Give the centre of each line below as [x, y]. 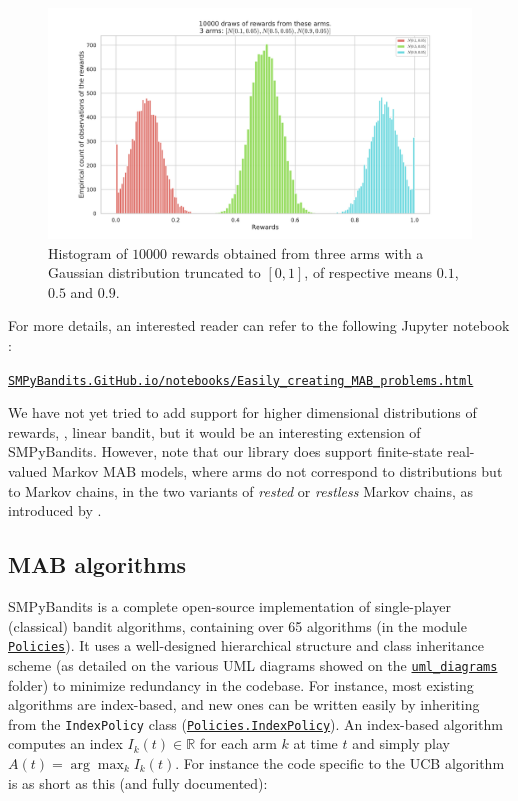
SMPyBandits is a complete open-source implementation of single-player [229, 606]
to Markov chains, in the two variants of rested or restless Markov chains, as [240, 490]
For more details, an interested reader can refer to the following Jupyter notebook [259, 325]
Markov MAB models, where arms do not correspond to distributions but [277, 471]
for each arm [238, 743]
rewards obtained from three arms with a [297, 252]
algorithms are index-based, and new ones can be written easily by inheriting [244, 704]
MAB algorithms [97, 564]
